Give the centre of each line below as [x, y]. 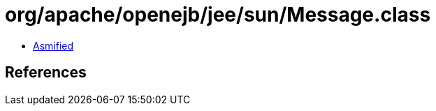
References [46, 73]
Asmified [53, 45]
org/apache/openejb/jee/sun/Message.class [218, 15]
